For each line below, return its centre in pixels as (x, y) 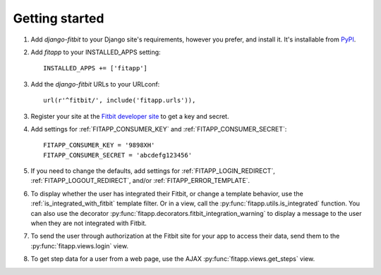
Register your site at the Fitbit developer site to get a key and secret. (130, 116)
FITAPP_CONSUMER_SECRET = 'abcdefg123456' (118, 155)
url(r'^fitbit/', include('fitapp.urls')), (120, 101)
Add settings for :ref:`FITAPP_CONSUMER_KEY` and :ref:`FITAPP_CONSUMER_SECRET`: (159, 129)
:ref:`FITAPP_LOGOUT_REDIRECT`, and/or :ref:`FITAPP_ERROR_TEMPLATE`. (140, 181)
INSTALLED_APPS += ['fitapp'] (96, 68)
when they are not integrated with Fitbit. (89, 223)
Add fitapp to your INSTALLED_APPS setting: (96, 52)
